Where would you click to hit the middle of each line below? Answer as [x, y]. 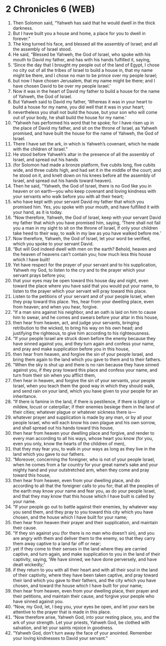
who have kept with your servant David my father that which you [79, 201]
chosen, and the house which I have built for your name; [70, 517]
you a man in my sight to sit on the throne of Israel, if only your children [85, 228]
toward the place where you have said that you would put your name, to [86, 286]
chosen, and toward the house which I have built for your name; [78, 586]
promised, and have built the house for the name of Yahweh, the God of [86, 133]
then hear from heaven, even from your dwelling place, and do [76, 480]
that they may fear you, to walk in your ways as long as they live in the [84, 448]
